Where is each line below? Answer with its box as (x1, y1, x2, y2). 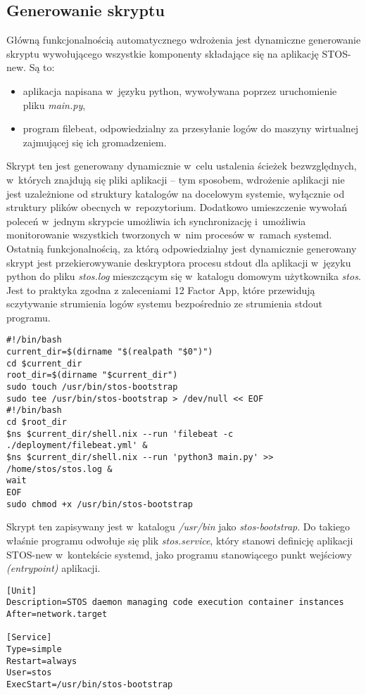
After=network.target (6, 609, 108, 620)
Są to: (29, 60, 55, 75)
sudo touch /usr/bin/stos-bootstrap (6, 382, 178, 393)
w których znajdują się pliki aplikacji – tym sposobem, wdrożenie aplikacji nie (6, 172, 345, 186)
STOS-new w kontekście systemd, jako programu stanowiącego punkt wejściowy (6, 547, 352, 561)
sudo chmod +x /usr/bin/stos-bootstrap (6, 499, 193, 509)
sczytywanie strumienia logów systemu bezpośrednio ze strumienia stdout (6, 296, 323, 311)
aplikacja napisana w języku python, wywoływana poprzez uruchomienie (23, 83, 337, 98)
